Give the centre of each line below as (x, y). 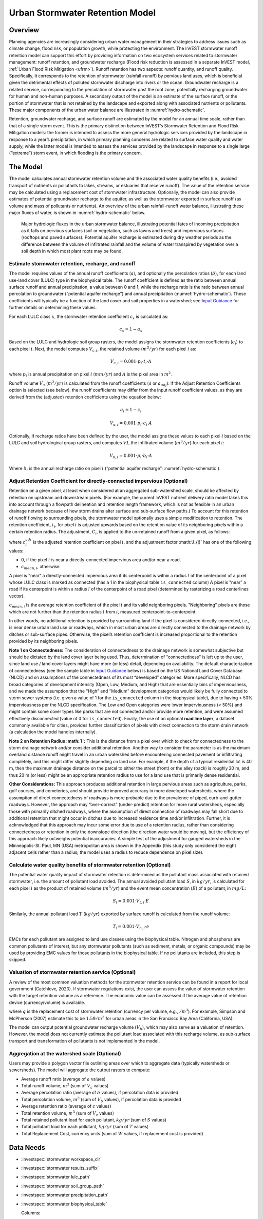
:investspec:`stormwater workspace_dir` (61, 1159)
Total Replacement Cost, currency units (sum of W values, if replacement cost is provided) (112, 1133)
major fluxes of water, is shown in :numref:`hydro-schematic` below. (77, 213)
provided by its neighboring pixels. (44, 641)
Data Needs (27, 1148)
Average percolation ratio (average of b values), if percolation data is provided (100, 1093)
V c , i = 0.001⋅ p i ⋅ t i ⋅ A (131, 362)
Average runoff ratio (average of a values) (63, 1079)
